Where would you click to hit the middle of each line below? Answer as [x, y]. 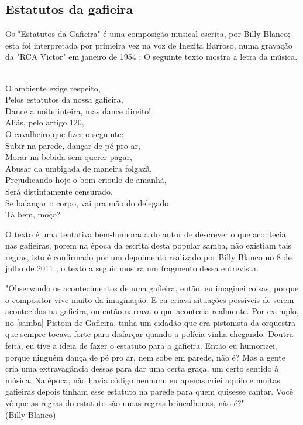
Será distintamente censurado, [59, 191]
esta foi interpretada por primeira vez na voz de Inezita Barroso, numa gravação [149, 45]
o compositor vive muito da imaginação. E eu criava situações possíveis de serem [150, 299]
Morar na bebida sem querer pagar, [69, 157]
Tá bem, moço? [33, 214]
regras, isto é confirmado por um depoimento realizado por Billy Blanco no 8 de [149, 256]
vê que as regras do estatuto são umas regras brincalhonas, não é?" [125, 403]
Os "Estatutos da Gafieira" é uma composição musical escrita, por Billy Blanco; [148, 34]
